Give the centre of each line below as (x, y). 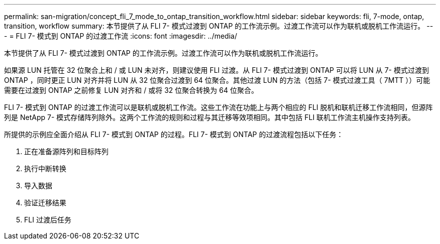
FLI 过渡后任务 (48, 220)
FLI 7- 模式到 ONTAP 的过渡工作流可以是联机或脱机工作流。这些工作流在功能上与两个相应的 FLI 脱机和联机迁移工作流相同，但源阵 (218, 107)
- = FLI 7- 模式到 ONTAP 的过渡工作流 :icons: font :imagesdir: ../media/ (121, 36)
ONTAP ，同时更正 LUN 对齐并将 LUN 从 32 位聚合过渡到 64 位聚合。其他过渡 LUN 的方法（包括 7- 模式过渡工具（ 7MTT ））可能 (217, 80)
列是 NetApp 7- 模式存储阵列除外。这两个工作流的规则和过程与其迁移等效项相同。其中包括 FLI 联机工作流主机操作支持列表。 (210, 117)
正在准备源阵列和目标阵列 (66, 151)
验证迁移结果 (45, 203)
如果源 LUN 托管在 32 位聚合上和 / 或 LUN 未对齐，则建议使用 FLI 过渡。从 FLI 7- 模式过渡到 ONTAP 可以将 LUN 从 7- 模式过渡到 (216, 70)
